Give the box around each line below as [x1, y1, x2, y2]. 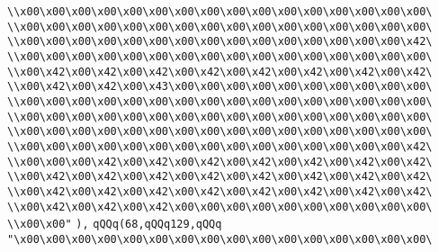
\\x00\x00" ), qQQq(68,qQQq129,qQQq [7, 218, 222, 231]
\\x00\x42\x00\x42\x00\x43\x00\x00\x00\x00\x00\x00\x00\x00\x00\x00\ [7, 80, 433, 94]
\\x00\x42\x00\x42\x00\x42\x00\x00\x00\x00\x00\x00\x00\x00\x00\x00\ [7, 200, 433, 213]
